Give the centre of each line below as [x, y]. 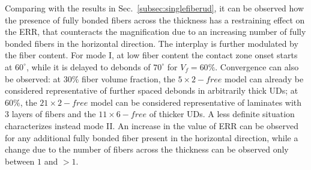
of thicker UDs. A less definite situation [222, 114]
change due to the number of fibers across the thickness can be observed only [147, 149]
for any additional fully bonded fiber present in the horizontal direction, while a [152, 137]
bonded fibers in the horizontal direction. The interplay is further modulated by [152, 43]
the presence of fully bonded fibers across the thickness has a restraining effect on [155, 20]
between [20, 161]
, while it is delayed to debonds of [88, 66]
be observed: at [33, 78]
